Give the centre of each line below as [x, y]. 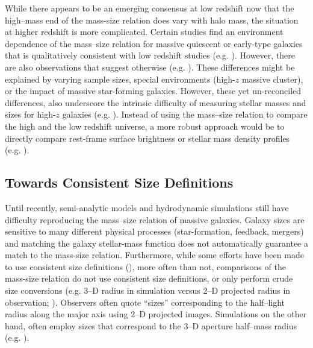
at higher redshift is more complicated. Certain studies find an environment [144, 32]
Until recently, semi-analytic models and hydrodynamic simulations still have [147, 207]
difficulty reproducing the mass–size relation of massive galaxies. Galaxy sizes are [155, 219]
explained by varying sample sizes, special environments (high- [120, 79]
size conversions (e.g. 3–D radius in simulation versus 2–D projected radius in [148, 290]
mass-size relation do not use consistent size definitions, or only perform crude [149, 278]
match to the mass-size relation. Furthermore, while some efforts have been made [154, 255]
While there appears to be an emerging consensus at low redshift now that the [150, 8]
